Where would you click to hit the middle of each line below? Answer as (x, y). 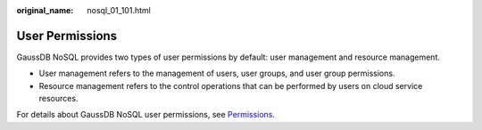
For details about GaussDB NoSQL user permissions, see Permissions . (146, 115)
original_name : (45, 10)
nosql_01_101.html (119, 10)
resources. (58, 99)
